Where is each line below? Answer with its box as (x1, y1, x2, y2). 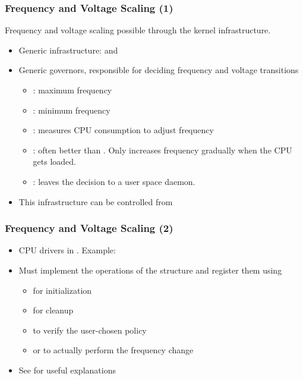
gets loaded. (33, 155, 77, 168)
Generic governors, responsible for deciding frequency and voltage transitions (18, 64, 299, 76)
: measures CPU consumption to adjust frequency (33, 124, 214, 136)
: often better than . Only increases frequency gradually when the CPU (33, 143, 292, 156)
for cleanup (33, 304, 74, 316)
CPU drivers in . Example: (18, 244, 116, 256)
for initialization (33, 284, 92, 296)
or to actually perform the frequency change (33, 344, 194, 356)
